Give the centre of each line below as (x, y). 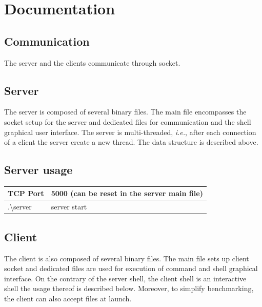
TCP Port (26, 193)
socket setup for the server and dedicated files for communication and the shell (128, 121)
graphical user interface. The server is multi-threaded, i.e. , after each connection (130, 132)
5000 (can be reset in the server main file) (127, 193)
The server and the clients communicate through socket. (92, 62)
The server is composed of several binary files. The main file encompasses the (125, 112)
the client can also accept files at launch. (68, 298)
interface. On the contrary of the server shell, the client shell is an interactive (125, 278)
